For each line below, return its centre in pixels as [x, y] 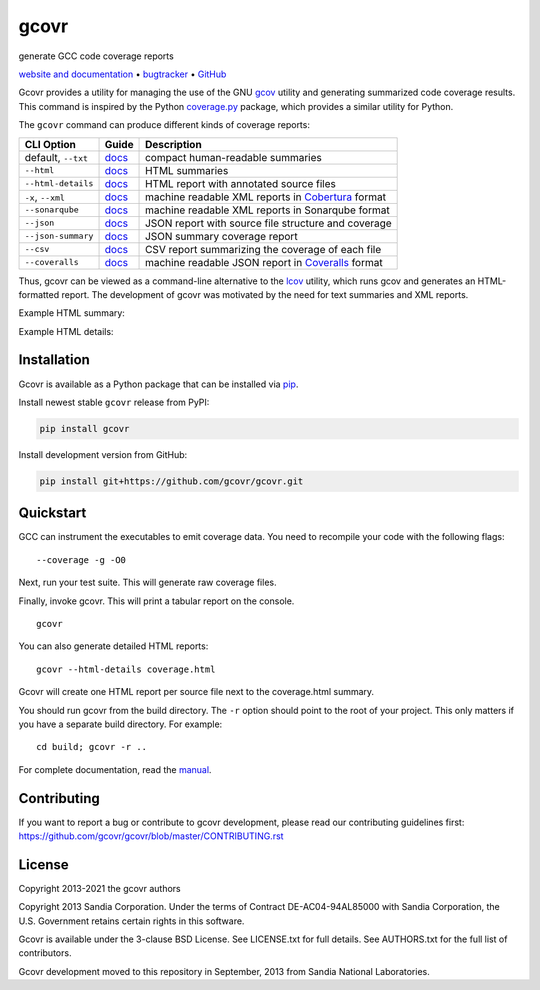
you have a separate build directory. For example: [120, 724]
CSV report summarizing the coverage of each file [263, 249]
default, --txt [56, 157]
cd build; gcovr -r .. [92, 747]
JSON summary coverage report [222, 236]
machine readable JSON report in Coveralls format [264, 262]
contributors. [45, 953]
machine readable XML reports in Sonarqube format [267, 210]
